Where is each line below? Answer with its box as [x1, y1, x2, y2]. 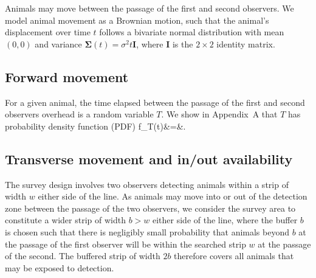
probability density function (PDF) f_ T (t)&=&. [5, 119, 186, 132]
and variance [35, 37, 82, 50]
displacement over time [5, 26, 91, 38]
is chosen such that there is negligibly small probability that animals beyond [5, 225, 290, 238]
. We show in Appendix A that [161, 108, 278, 120]
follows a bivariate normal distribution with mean [99, 26, 284, 38]
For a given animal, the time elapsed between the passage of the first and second [5, 96, 305, 108]
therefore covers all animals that [174, 249, 294, 262]
